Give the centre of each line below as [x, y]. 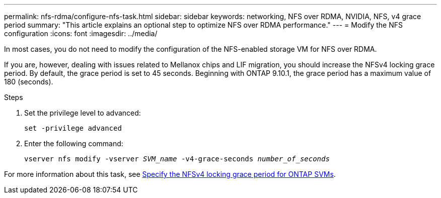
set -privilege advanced [73, 128]
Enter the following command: [74, 143]
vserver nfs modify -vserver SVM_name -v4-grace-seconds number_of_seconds [177, 159]
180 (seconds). [29, 82]
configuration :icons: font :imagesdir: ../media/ [81, 33]
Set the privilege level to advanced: [83, 113]
